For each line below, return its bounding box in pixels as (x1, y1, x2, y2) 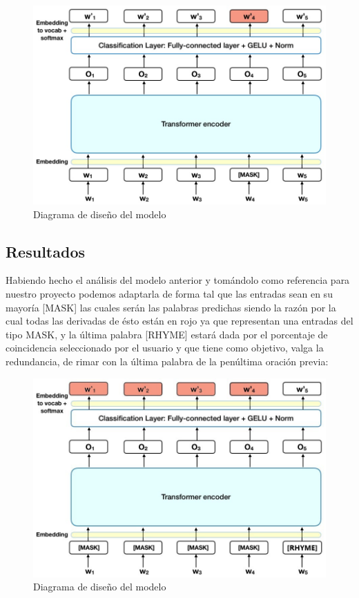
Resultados (6, 240, 85, 262)
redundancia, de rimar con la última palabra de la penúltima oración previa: (6, 354, 329, 368)
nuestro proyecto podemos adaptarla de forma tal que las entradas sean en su (6, 287, 333, 300)
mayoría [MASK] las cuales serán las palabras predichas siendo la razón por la (6, 300, 336, 314)
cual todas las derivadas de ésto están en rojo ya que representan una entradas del (6, 314, 353, 328)
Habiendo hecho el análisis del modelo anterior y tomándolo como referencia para (6, 273, 350, 287)
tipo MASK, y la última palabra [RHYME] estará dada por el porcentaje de (6, 327, 328, 341)
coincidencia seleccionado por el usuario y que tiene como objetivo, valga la (6, 340, 324, 355)
